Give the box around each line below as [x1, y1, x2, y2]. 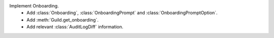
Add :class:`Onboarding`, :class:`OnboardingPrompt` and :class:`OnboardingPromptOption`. [26, 10, 218, 16]
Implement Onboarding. [9, 3, 59, 8]
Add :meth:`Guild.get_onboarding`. [26, 16, 99, 22]
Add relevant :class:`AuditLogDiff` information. [26, 24, 124, 30]
